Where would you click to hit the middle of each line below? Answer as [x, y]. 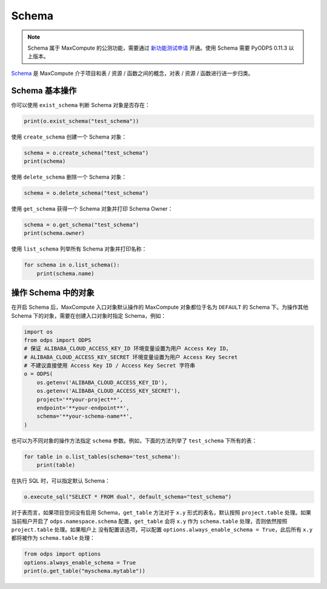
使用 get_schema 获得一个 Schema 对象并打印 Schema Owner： [92, 208]
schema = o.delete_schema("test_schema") [86, 193]
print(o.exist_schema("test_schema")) [81, 121]
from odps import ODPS [58, 340]
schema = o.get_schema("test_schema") [81, 225]
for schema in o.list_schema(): [72, 265]
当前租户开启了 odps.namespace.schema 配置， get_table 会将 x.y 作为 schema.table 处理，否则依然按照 [149, 521]
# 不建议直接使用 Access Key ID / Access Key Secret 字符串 [110, 366]
